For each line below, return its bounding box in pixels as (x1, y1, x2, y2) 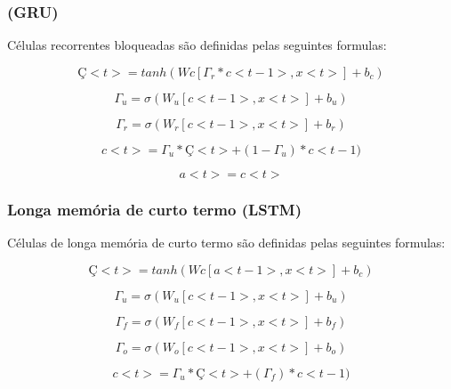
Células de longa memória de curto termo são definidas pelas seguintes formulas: (7, 233, 446, 252)
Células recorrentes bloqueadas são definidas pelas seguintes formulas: (7, 36, 387, 54)
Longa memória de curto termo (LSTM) (7, 198, 302, 220)
